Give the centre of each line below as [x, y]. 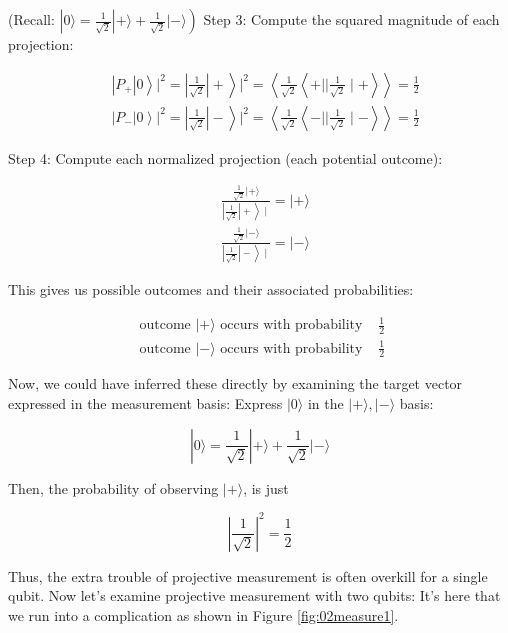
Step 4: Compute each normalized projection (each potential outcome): [225, 157]
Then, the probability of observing [113, 487]
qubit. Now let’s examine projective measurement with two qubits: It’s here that [254, 595]
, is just [266, 487]
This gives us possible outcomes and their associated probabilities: [211, 289]
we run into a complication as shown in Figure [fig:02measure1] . [203, 614]
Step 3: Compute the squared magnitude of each [351, 19]
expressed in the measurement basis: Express [145, 403]
